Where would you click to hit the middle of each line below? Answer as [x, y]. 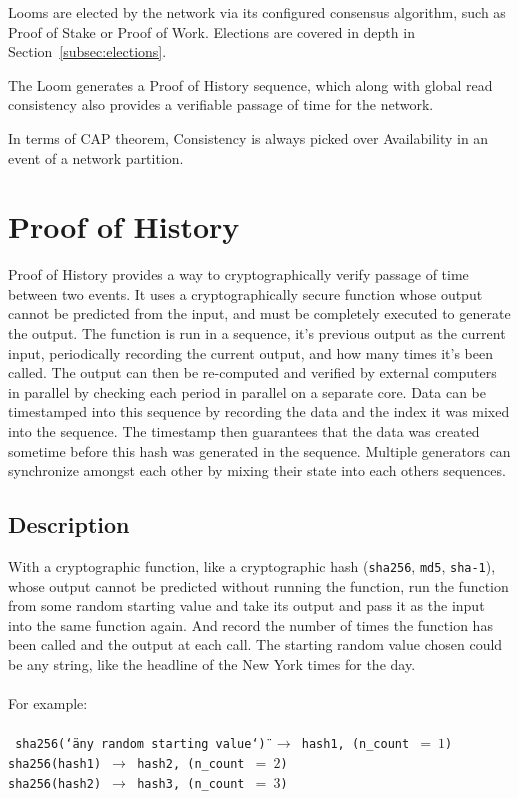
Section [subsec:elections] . [87, 51]
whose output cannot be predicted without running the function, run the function [258, 585]
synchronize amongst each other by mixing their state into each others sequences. [257, 470]
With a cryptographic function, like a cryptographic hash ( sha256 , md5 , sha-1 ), [252, 566]
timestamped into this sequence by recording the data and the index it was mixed [259, 411]
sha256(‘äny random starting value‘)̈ [140, 744]
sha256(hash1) [55, 764]
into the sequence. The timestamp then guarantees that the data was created [244, 431]
